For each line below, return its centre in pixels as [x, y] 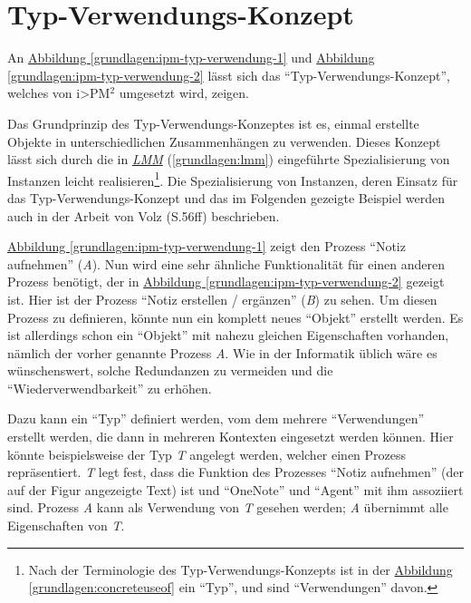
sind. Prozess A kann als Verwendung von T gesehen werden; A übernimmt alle [228, 507]
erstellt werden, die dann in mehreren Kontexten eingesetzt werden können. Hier [231, 437]
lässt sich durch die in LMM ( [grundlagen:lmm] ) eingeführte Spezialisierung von [229, 159]
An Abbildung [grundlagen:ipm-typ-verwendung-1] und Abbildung [191, 58]
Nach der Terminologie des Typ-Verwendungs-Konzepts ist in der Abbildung [240, 569]
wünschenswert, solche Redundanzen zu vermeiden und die [170, 370]
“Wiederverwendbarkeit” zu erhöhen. [110, 388]
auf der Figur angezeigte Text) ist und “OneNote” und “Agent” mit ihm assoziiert [235, 489]
